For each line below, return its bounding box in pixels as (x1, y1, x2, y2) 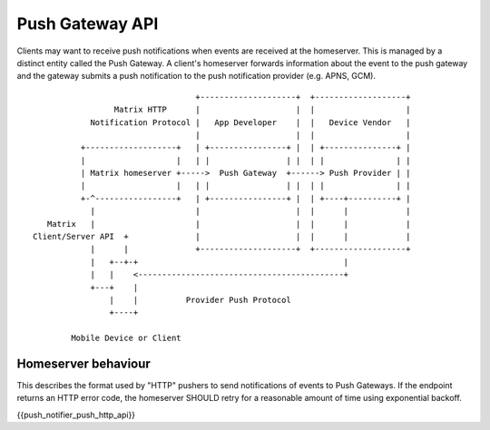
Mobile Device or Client (71, 333, 181, 344)
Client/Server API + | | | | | (33, 231, 411, 242)
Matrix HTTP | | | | (113, 104, 411, 115)
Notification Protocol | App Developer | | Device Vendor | (90, 117, 411, 127)
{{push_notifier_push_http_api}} (16, 409, 136, 420)
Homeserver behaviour (16, 356, 152, 371)
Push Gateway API (16, 14, 159, 34)
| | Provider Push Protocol (109, 295, 292, 305)
